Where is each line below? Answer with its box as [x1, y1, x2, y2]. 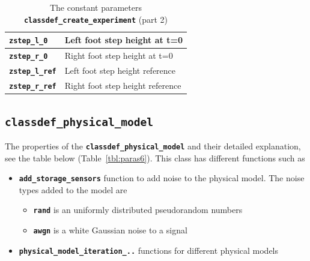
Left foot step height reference [64, 64, 176, 77]
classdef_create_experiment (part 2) [23, 13, 168, 25]
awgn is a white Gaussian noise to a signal [33, 224, 187, 236]
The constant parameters [49, 1, 142, 13]
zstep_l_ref [9, 67, 56, 76]
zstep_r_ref [9, 82, 56, 91]
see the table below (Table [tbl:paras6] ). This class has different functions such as [5, 151, 305, 164]
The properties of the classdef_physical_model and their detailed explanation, [5, 139, 301, 152]
